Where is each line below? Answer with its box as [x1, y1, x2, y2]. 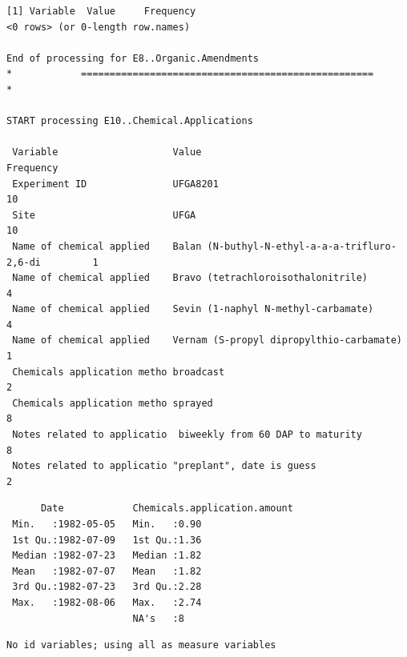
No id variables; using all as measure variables [6, 639, 276, 651]
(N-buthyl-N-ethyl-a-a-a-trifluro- [207, 240, 397, 252]
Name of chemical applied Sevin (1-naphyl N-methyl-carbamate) [12, 303, 374, 315]
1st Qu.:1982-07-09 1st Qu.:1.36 [12, 534, 202, 546]
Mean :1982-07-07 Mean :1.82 [12, 565, 202, 577]
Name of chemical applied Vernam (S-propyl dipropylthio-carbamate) [12, 335, 402, 347]
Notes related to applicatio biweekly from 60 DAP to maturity [12, 429, 362, 441]
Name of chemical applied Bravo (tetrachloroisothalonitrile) [12, 272, 369, 284]
